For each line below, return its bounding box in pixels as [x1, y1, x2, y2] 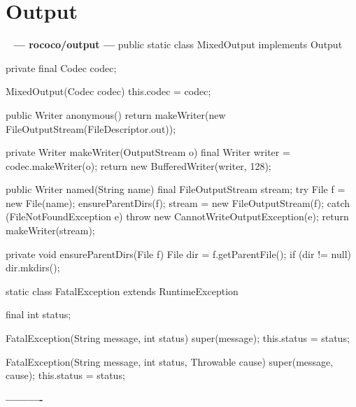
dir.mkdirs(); [6, 260, 60, 275]
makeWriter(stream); [6, 223, 95, 238]
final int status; [6, 307, 71, 322]
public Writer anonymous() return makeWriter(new [6, 107, 226, 122]
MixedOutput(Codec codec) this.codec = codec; [6, 84, 211, 99]
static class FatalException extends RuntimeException [6, 283, 238, 298]
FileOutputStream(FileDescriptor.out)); [6, 121, 176, 136]
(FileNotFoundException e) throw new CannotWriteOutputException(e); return [6, 209, 349, 224]
